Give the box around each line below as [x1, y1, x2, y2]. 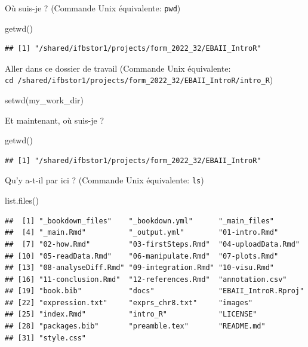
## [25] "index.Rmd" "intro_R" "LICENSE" [5, 310, 257, 319]
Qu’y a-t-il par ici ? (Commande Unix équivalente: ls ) [5, 174, 204, 186]
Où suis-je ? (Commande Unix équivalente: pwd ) [5, 2, 181, 14]
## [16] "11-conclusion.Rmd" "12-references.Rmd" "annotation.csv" [5, 275, 287, 284]
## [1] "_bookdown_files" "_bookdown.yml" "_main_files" [5, 216, 275, 225]
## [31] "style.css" [5, 333, 87, 342]
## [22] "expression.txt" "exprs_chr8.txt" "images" [5, 298, 253, 307]
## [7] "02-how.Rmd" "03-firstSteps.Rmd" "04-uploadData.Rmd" [5, 239, 300, 248]
